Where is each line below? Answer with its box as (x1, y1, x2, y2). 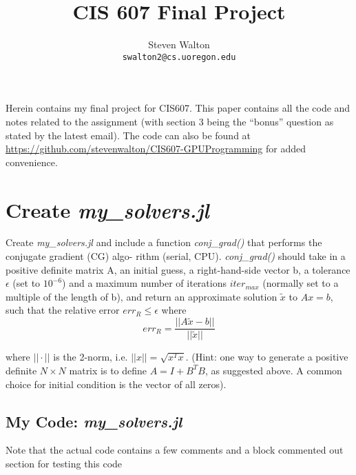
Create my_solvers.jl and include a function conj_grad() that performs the (6, 235, 322, 250)
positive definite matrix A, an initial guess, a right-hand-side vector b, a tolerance (6, 262, 350, 276)
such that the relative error (6, 303, 120, 317)
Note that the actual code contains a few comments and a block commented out (6, 443, 344, 457)
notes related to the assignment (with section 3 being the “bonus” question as (6, 114, 334, 128)
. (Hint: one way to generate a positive (185, 350, 348, 364)
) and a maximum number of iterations (62, 276, 227, 290)
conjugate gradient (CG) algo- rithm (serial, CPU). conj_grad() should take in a (6, 249, 346, 263)
